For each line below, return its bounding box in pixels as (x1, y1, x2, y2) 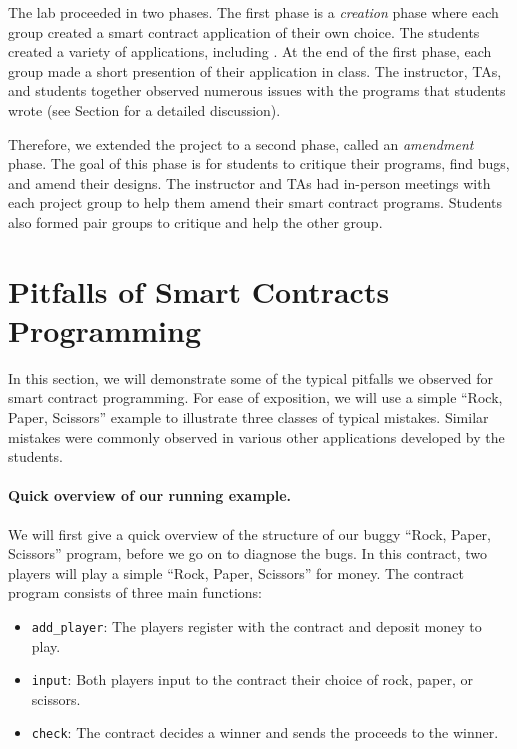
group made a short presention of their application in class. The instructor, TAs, (8, 60, 502, 81)
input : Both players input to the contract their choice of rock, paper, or (31, 669, 473, 690)
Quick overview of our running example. (8, 485, 292, 506)
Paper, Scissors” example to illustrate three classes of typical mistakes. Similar (8, 407, 489, 428)
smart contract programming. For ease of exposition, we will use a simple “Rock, (8, 387, 503, 408)
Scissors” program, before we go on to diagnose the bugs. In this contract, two (8, 543, 487, 564)
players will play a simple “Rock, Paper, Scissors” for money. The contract (8, 562, 464, 583)
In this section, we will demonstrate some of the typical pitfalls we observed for (8, 367, 494, 388)
